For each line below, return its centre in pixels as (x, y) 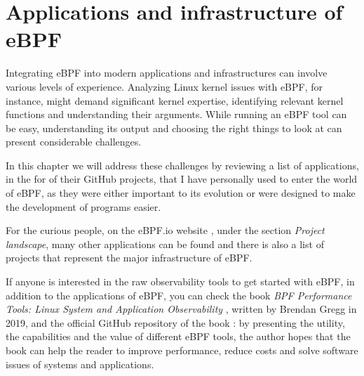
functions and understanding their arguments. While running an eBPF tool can (176, 114)
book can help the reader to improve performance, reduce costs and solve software (182, 350)
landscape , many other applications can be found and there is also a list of (165, 244)
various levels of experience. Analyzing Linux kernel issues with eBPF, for (164, 86)
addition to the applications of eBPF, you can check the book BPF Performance (179, 295)
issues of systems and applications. (80, 364)
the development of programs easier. (83, 206)
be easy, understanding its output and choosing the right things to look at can (174, 128)
